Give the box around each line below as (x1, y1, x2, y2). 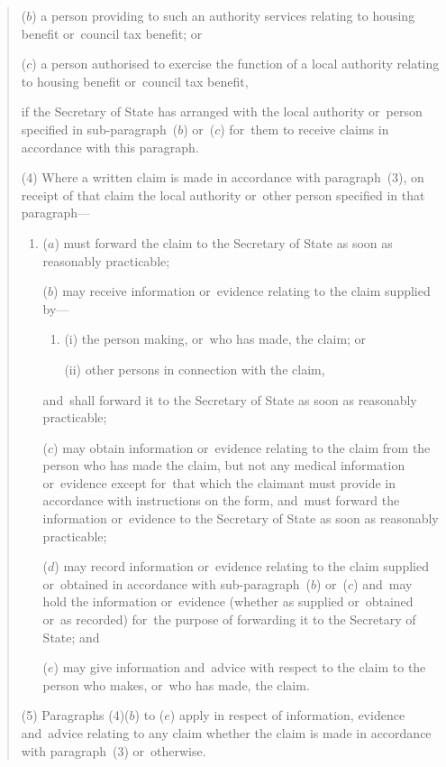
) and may (353, 574, 413, 593)
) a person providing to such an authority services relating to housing (32, 6, 415, 24)
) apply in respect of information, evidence (169, 706, 405, 725)
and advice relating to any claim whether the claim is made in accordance (21, 724, 432, 742)
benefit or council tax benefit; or (21, 23, 203, 42)
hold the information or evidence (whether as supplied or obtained (42, 592, 414, 611)
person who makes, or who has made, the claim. (42, 675, 310, 694)
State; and (42, 627, 100, 646)
